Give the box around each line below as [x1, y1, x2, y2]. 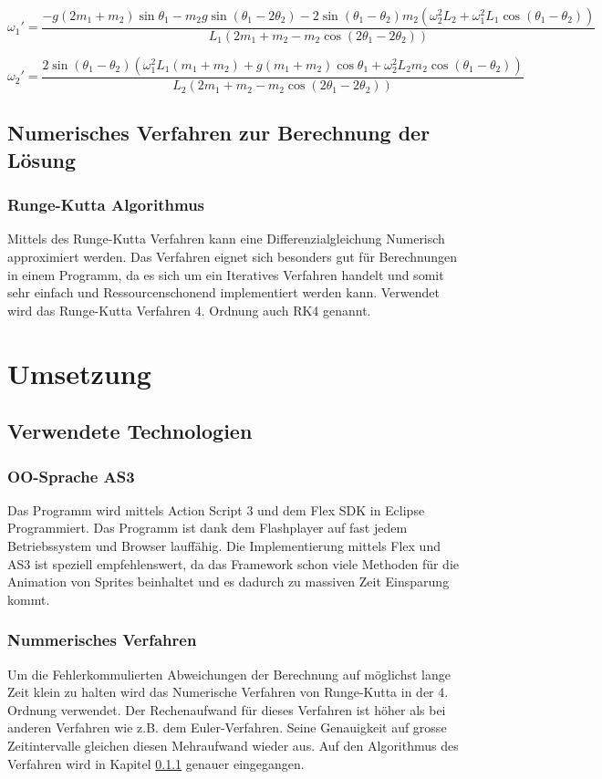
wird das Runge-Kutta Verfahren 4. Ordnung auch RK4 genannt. [7, 300, 371, 319]
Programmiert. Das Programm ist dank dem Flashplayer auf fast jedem [7, 518, 408, 537]
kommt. [7, 589, 50, 608]
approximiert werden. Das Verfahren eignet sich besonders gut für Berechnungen [7, 247, 457, 266]
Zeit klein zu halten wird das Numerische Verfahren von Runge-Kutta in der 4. [7, 682, 449, 701]
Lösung [7, 145, 77, 173]
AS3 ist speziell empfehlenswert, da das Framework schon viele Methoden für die [7, 554, 459, 573]
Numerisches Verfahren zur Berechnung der [7, 119, 431, 147]
